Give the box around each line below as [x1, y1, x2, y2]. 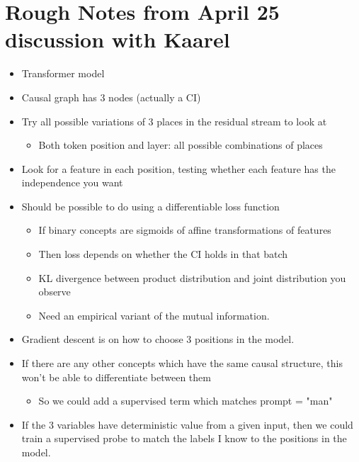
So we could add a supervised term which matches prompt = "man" [38, 393, 333, 408]
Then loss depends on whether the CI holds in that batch [38, 247, 288, 261]
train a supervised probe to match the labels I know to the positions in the [21, 431, 347, 446]
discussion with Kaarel [5, 25, 230, 54]
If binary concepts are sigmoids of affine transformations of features [38, 222, 331, 237]
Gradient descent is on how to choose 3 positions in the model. [21, 332, 295, 346]
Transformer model [21, 66, 105, 81]
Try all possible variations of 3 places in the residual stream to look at [21, 113, 327, 128]
